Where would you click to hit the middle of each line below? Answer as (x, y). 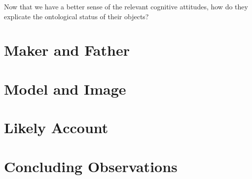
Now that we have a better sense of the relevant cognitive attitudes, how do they (126, 6)
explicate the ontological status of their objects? (76, 16)
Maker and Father (67, 50)
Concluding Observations (91, 166)
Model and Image (65, 89)
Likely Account (56, 127)
